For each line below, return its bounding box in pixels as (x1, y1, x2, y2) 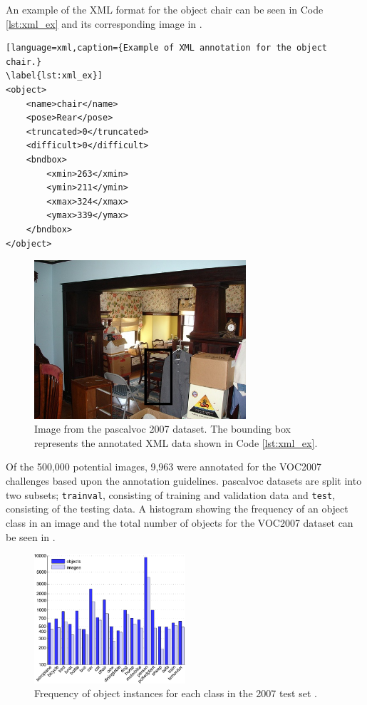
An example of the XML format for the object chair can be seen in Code (6, 2, 324, 16)
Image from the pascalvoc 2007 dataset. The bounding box (34, 421, 291, 436)
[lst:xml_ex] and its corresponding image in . (6, 16, 202, 31)
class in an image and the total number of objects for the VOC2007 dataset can (6, 515, 353, 530)
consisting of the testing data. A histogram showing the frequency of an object (6, 501, 348, 516)
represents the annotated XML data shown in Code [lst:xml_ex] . (34, 435, 318, 450)
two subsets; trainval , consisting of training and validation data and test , (6, 487, 336, 502)
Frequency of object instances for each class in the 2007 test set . (34, 686, 317, 701)
